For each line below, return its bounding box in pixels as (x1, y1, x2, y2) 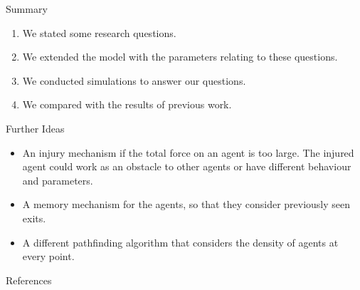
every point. (22, 249, 75, 264)
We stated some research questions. (22, 25, 176, 40)
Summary (6, 1, 48, 16)
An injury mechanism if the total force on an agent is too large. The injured (22, 145, 354, 160)
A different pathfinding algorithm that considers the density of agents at (22, 234, 339, 249)
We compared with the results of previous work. (22, 97, 232, 112)
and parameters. (22, 172, 93, 187)
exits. (22, 210, 46, 225)
